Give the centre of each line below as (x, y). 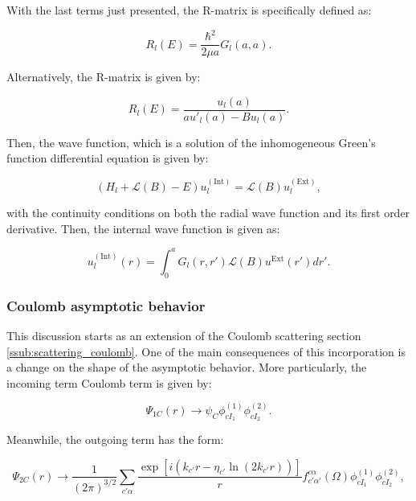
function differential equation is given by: (108, 158)
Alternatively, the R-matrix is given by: (104, 77)
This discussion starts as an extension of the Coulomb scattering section (184, 335)
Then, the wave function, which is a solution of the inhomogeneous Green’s (191, 142)
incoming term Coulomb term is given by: (109, 382)
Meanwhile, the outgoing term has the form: (115, 439)
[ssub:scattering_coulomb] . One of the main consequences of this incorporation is (206, 351)
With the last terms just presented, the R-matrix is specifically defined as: (189, 10)
